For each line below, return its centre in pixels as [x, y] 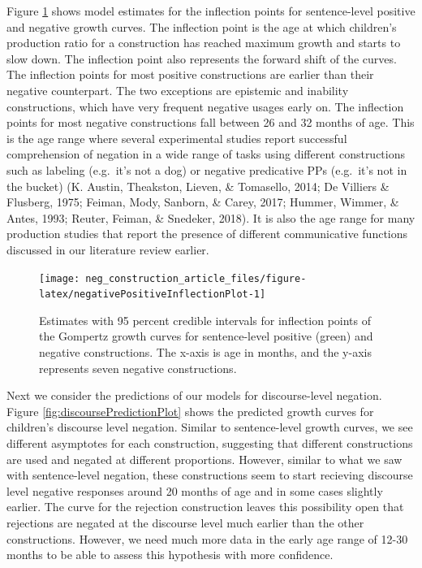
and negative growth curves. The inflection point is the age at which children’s [202, 26]
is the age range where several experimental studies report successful [177, 138]
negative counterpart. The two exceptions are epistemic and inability [178, 90]
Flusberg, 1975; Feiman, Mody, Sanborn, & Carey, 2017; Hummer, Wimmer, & [203, 202]
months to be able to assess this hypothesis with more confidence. [170, 555]
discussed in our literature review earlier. [108, 249]
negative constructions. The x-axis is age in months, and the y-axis [205, 352]
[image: [60, 278]
